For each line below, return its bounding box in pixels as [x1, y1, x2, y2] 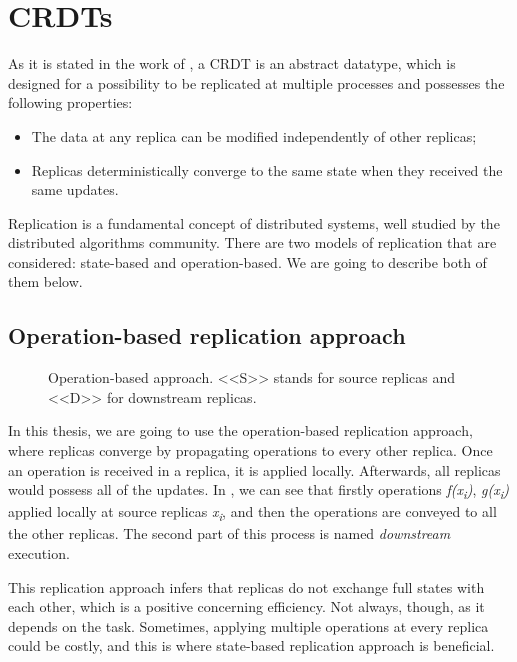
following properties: [8, 92, 133, 113]
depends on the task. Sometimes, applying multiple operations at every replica [8, 615, 489, 636]
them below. [8, 271, 83, 292]
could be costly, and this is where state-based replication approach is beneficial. [8, 635, 495, 656]
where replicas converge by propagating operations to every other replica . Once [8, 440, 493, 461]
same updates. [31, 179, 119, 200]
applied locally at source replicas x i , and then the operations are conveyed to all [8, 501, 497, 525]
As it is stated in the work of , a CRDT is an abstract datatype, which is [8, 53, 456, 74]
